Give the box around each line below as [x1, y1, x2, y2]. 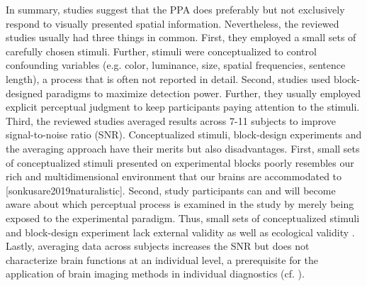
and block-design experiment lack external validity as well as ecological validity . [6, 224, 355, 239]
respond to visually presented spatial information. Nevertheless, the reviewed [6, 16, 339, 31]
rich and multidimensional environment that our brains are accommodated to [6, 169, 342, 184]
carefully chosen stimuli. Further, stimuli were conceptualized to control [6, 43, 317, 58]
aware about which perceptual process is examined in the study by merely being [6, 197, 354, 211]
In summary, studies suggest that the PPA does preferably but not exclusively [6, 2, 345, 16]
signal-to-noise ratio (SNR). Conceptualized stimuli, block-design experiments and [6, 127, 362, 142]
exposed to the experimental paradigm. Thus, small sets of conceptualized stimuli [6, 210, 360, 225]
